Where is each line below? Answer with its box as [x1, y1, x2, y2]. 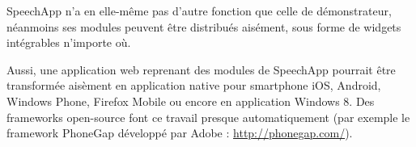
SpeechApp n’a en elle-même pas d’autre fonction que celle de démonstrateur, [6, 2, 392, 19]
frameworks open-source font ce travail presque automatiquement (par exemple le [6, 108, 410, 125]
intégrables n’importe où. [6, 34, 131, 51]
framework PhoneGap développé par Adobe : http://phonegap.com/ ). [6, 124, 353, 141]
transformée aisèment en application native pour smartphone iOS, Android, [6, 77, 381, 94]
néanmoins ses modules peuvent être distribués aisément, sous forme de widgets [6, 18, 401, 35]
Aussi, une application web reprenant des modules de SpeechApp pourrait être [6, 61, 396, 78]
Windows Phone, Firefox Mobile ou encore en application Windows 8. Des [6, 92, 375, 109]
